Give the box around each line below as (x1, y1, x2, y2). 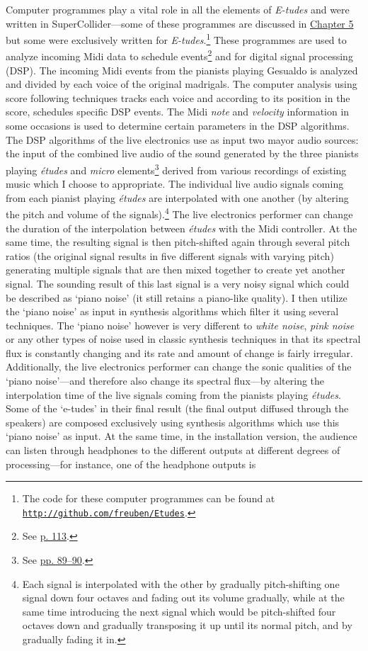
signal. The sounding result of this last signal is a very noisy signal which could (6, 276, 350, 290)
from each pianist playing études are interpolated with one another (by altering (6, 190, 349, 205)
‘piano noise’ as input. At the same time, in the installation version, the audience (6, 429, 357, 443)
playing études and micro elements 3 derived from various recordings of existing (6, 160, 347, 177)
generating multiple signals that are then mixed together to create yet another (6, 262, 345, 277)
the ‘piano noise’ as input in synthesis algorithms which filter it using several (6, 304, 339, 319)
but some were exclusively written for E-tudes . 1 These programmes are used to (6, 30, 347, 47)
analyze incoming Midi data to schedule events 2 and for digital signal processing (6, 47, 353, 64)
